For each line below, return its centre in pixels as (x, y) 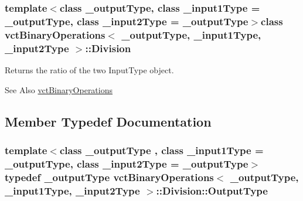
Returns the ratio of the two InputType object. (89, 69)
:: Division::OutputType (212, 190)
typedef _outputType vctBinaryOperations (109, 177)
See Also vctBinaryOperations (59, 89)
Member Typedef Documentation (108, 121)
